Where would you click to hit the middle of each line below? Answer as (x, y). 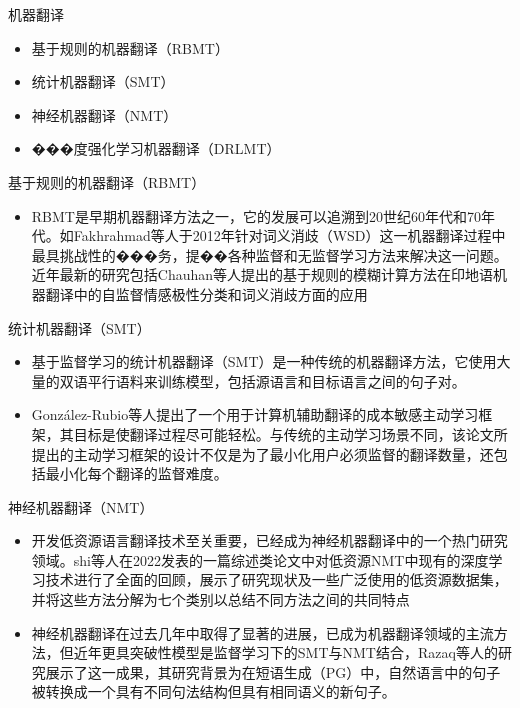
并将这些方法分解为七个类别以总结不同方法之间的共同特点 (220, 599)
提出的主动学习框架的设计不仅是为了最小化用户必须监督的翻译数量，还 (262, 453)
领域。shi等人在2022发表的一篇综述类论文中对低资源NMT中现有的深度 (260, 559)
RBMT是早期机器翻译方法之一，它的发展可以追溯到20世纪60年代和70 (256, 215)
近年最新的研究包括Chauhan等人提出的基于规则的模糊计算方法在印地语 (262, 274)
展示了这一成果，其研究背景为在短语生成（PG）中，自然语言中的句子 (273, 671)
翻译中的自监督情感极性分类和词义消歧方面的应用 (206, 293)
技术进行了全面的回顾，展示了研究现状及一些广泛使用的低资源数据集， (276, 579)
